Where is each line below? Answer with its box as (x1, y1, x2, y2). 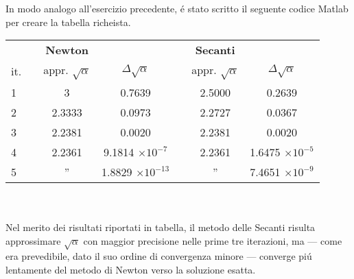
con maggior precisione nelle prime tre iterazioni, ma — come (83, 233, 342, 247)
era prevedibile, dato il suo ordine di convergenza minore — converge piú (5, 249, 312, 263)
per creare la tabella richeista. (5, 14, 131, 29)
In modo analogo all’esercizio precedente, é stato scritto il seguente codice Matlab (5, 1, 349, 15)
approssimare (5, 233, 61, 247)
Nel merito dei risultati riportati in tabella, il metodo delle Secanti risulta (5, 219, 316, 234)
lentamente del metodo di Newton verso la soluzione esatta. (5, 262, 256, 276)
